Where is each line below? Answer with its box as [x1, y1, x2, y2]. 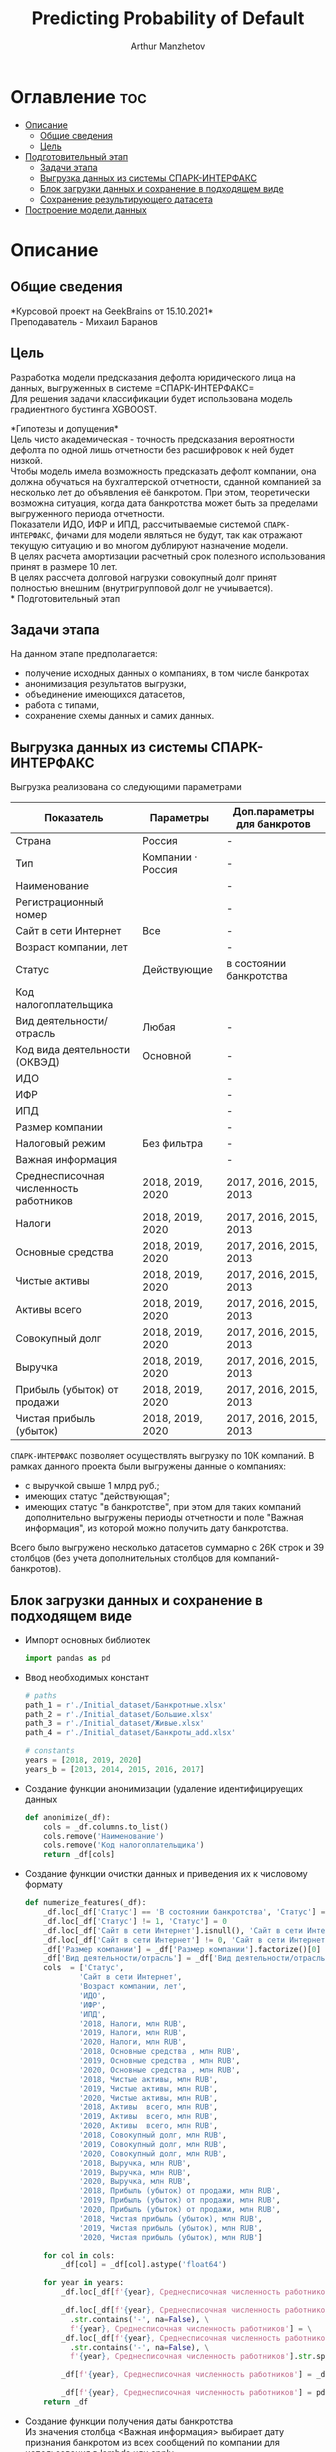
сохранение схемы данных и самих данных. [24, 710, 215, 722]
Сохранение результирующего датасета [39, 193, 213, 205]
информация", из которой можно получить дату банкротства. [24, 1522, 289, 1534]
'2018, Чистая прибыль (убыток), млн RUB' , [78, 2213, 263, 2224]
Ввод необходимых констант [24, 1671, 150, 1683]
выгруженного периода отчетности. [10, 507, 165, 519]
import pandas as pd [24, 1653, 111, 1663]
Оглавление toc [10, 85, 147, 108]
